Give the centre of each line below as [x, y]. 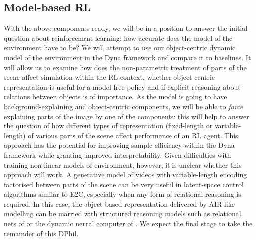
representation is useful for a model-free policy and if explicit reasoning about [122, 86]
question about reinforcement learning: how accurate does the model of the [118, 38]
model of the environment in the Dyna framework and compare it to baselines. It [128, 57]
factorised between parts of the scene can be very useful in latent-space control [124, 184]
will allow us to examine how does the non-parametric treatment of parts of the [125, 67]
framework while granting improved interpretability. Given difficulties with [118, 155]
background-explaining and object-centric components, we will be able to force [124, 106]
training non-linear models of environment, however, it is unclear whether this [123, 165]
